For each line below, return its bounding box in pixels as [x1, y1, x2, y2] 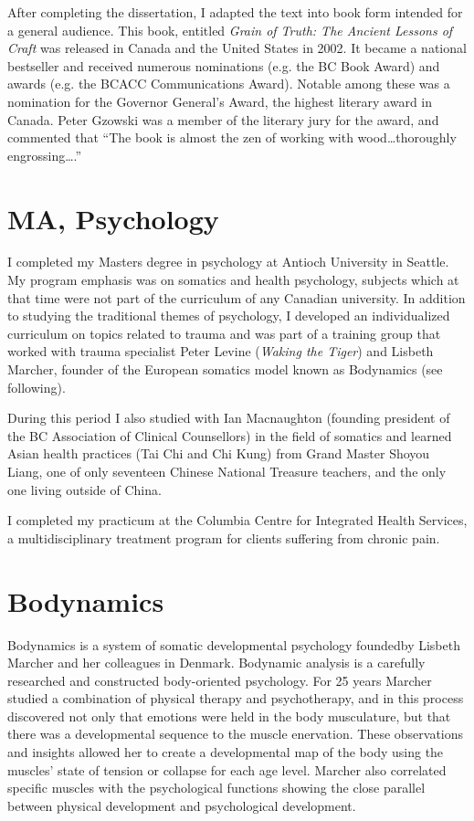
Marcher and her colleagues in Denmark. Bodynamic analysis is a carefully [7, 653, 426, 672]
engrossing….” [7, 145, 82, 164]
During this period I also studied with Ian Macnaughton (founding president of [7, 408, 450, 427]
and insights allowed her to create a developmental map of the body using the [7, 742, 444, 762]
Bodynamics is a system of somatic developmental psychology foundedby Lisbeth [7, 635, 460, 654]
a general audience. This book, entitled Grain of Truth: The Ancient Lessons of [7, 20, 453, 39]
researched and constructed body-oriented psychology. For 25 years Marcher [7, 670, 432, 689]
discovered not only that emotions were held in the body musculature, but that [7, 706, 451, 725]
